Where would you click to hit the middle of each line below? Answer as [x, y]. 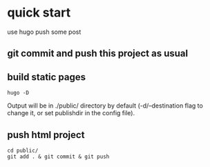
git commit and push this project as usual [98, 53]
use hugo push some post [44, 32]
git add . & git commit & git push [58, 157]
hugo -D [18, 93]
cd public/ [23, 150]
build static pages [47, 77]
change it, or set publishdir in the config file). [71, 113]
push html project [46, 135]
